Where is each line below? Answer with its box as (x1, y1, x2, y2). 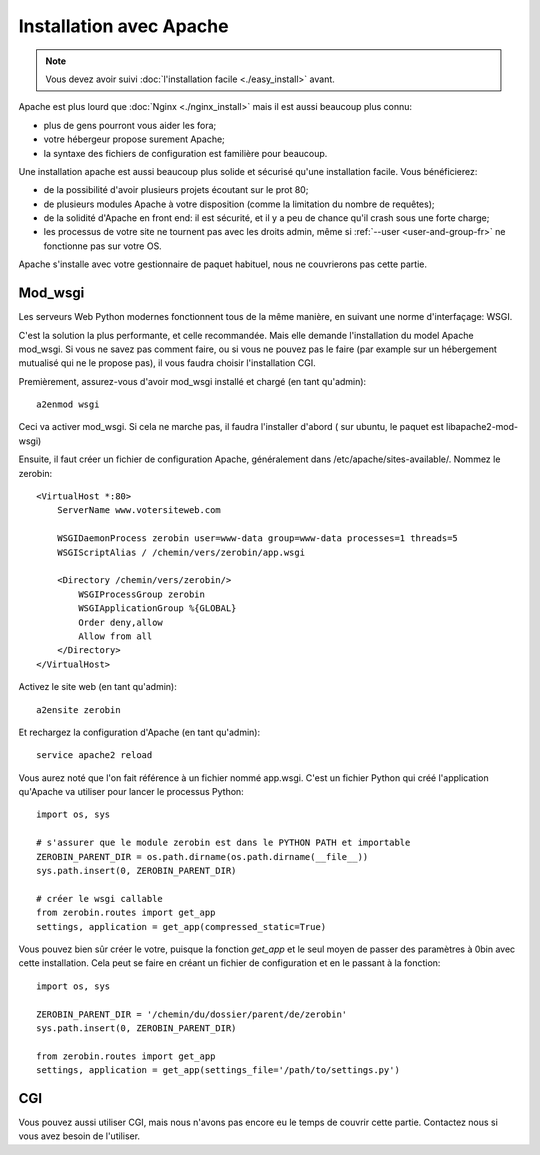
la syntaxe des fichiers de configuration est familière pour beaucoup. (43, 147, 328, 159)
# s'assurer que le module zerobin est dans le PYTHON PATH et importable (36, 837, 411, 849)
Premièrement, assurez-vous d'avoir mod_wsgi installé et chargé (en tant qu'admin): (18, 375, 367, 387)
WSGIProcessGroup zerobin (78, 588, 205, 600)
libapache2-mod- (445, 421, 519, 433)
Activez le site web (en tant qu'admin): (18, 681, 177, 693)
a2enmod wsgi (36, 399, 100, 410)
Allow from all (78, 630, 153, 642)
